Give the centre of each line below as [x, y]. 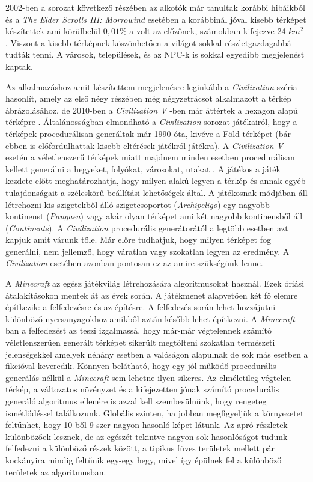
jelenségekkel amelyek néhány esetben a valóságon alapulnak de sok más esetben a [157, 354]
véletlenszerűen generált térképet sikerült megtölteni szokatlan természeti [140, 342]
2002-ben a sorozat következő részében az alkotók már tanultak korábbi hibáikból [155, 7]
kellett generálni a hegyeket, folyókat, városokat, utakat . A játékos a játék [143, 169]
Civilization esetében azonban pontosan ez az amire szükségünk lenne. [134, 263]
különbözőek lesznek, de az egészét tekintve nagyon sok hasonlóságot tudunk [147, 436]
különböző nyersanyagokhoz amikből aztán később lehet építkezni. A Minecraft [150, 318]
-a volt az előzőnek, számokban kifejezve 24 [206, 31]
